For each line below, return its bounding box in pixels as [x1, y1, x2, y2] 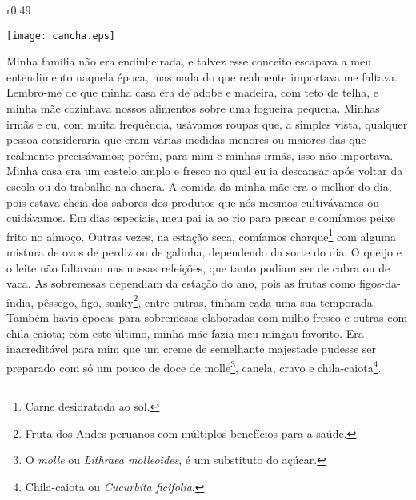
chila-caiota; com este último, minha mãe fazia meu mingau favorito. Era [6, 324, 364, 341]
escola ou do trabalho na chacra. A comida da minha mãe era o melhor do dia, [6, 178, 392, 194]
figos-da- [359, 275, 401, 292]
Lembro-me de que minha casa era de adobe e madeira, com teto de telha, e [6, 84, 379, 101]
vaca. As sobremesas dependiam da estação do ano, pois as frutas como [6, 275, 356, 292]
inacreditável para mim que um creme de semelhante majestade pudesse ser [6, 340, 377, 357]
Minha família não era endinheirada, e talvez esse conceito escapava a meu [6, 53, 372, 69]
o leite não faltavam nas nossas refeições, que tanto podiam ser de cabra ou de [6, 259, 390, 276]
